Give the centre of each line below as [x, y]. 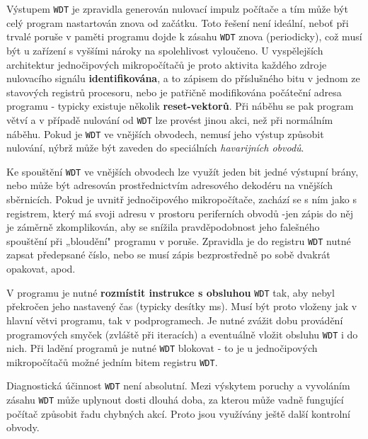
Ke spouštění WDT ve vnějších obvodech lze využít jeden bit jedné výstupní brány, [183, 171]
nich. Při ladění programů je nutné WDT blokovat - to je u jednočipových [162, 348]
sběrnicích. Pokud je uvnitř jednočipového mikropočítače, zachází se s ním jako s [182, 199]
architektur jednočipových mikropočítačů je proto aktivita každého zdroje [167, 64]
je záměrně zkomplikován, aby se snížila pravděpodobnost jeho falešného [163, 227]
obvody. [23, 427]
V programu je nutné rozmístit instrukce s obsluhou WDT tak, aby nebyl [171, 292]
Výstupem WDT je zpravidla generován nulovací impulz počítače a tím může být [177, 8]
